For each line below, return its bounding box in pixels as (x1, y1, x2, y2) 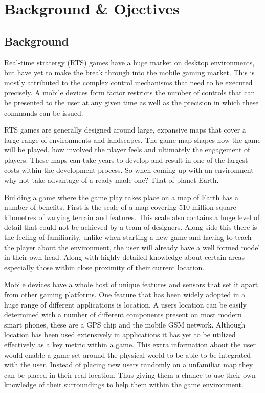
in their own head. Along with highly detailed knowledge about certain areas (4, 252, 245, 263)
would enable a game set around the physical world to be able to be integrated (4, 349, 251, 360)
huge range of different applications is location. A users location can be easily (4, 299, 247, 310)
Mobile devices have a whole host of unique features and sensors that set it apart (4, 279, 258, 290)
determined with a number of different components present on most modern (4, 309, 242, 320)
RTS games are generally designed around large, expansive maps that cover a (4, 124, 246, 135)
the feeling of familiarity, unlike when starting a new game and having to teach (4, 232, 252, 243)
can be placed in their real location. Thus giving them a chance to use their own (4, 369, 256, 380)
